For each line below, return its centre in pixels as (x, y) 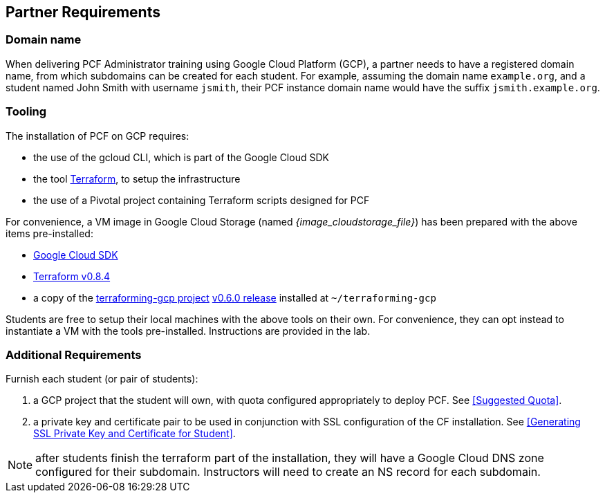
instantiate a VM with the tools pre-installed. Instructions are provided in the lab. (188, 331)
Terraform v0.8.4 (72, 276)
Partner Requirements (83, 12)
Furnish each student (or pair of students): (102, 379)
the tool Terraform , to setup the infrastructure (137, 178)
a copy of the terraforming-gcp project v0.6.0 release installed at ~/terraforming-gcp (235, 297)
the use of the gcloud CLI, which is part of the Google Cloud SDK (181, 157)
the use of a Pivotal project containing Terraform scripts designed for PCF (202, 200)
